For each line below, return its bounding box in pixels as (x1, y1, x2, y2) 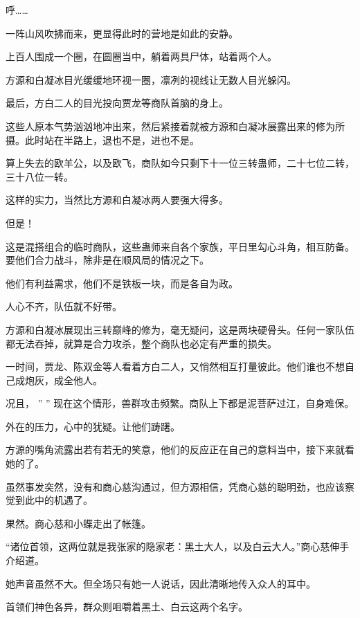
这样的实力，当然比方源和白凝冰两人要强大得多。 (6, 192, 228, 207)
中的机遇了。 (34, 493, 93, 507)
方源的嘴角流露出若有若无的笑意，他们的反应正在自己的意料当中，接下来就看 (6, 442, 354, 457)
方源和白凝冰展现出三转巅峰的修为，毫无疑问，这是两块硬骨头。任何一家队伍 (6, 322, 354, 336)
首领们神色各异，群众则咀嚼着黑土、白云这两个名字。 (6, 599, 248, 614)
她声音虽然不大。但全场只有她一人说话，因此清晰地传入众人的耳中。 (6, 576, 316, 590)
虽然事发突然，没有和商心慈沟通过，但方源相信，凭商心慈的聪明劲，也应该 (6, 479, 345, 493)
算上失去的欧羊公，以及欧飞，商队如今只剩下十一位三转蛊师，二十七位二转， (6, 156, 354, 170)
